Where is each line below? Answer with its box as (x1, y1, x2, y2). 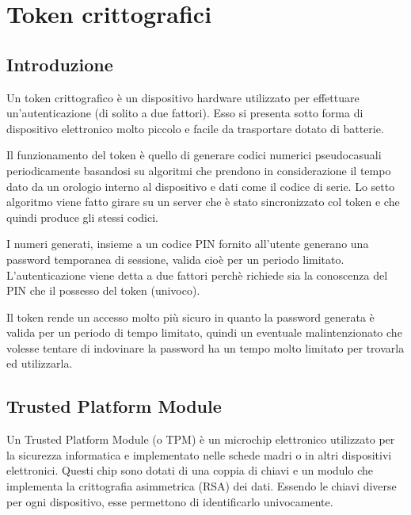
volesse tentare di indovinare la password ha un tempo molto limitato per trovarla (6, 339, 405, 356)
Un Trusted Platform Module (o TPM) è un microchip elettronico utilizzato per (6, 431, 395, 448)
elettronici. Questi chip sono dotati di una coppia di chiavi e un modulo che (6, 462, 373, 479)
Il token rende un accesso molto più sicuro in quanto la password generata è (6, 308, 375, 325)
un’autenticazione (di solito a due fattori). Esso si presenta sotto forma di (6, 105, 363, 121)
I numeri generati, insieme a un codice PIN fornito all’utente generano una (6, 235, 369, 252)
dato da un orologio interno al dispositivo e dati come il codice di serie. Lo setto (6, 177, 395, 194)
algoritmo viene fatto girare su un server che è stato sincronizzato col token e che (6, 193, 400, 210)
